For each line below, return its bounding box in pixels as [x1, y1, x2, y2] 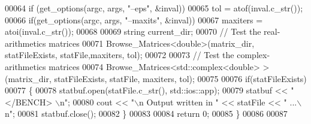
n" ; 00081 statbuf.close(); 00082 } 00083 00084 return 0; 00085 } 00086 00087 [5, 107, 288, 120]
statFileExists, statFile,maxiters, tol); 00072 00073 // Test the [5, 49, 234, 61]
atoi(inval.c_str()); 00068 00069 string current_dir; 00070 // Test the [5, 25, 261, 38]
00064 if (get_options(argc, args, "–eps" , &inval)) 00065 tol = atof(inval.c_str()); [5, 2, 303, 14]
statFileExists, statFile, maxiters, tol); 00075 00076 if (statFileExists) [54, 72, 307, 84]
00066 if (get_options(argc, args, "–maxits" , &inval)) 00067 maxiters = [5, 13, 263, 26]
